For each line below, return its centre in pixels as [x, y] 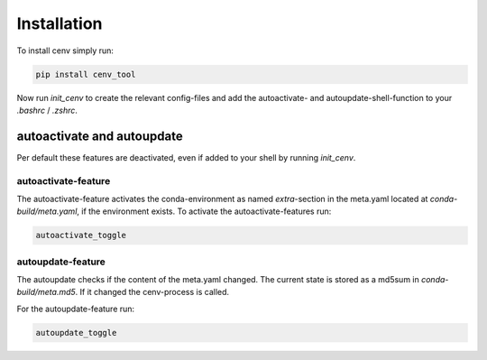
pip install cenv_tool [86, 74]
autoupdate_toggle [76, 332]
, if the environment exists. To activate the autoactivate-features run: [204, 211]
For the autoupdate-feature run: [76, 309]
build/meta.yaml [47, 211]
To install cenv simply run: [65, 51]
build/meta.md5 [46, 292]
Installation [60, 23]
